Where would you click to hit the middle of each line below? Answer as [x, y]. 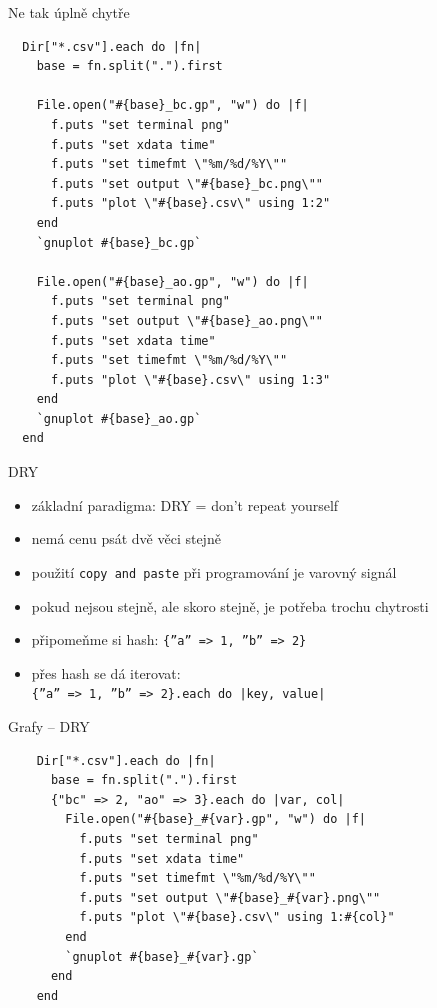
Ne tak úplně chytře [69, 12]
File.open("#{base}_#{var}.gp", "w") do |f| [215, 819]
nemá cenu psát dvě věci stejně [126, 538]
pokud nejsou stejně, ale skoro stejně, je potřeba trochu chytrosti [230, 605]
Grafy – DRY [49, 726]
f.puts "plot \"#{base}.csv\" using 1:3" [190, 379]
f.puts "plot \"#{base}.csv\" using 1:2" [190, 203]
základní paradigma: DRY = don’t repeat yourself [185, 504]
